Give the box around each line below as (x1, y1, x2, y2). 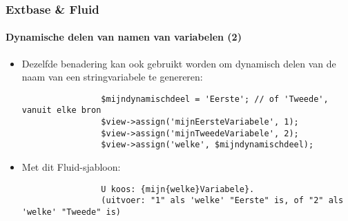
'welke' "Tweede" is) (21, 207, 121, 218)
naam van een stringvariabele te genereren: (21, 70, 203, 84)
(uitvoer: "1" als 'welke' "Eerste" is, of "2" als (101, 196, 344, 206)
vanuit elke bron (21, 105, 101, 116)
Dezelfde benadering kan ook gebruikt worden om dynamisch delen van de (21, 56, 336, 70)
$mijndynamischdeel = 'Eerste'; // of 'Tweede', (101, 94, 329, 104)
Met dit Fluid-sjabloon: (21, 160, 121, 174)
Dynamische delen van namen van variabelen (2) (6, 30, 242, 44)
